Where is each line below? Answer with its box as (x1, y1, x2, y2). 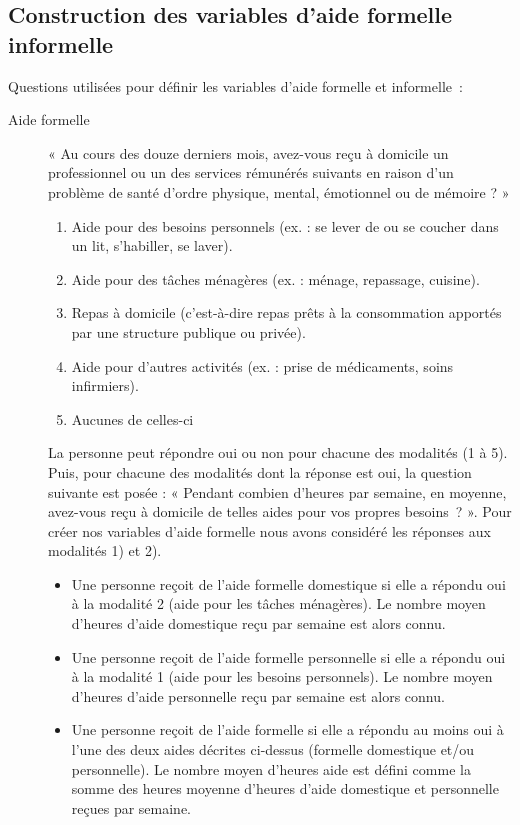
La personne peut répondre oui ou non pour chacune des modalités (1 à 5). (48, 442, 508, 463)
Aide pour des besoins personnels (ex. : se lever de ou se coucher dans (71, 215, 499, 236)
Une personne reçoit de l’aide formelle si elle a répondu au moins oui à (71, 719, 504, 740)
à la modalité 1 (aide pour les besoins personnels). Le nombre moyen (71, 666, 493, 687)
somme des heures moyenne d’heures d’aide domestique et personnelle (71, 778, 499, 799)
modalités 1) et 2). (48, 540, 162, 561)
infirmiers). (71, 375, 139, 396)
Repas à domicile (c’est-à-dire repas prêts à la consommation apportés (71, 302, 502, 323)
